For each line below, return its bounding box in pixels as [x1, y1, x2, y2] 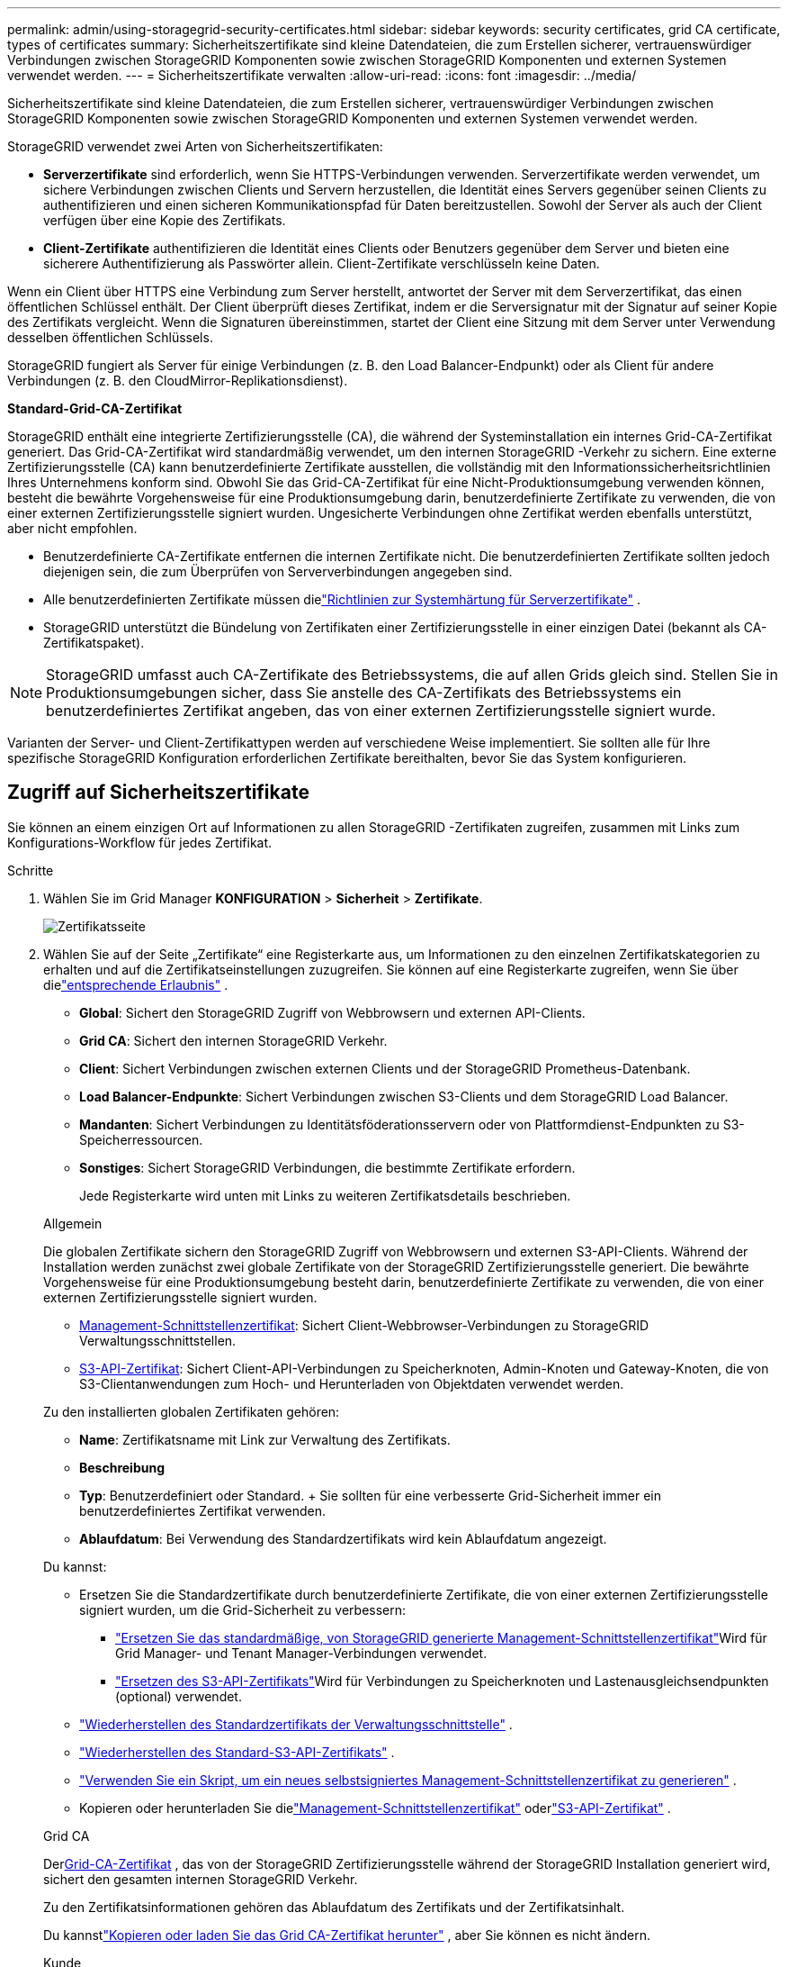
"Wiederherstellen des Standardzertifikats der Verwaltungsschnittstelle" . [79, 1716, 513, 1732]
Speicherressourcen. [79, 1131, 203, 1147]
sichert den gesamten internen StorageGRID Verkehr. [43, 1871, 358, 1887]
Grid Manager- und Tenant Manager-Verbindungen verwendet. [115, 1645, 488, 1661]
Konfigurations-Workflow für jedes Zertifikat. [7, 834, 273, 850]
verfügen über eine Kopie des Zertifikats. [43, 213, 286, 228]
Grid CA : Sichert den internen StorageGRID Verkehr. [79, 1032, 388, 1048]
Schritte [7, 862, 54, 878]
